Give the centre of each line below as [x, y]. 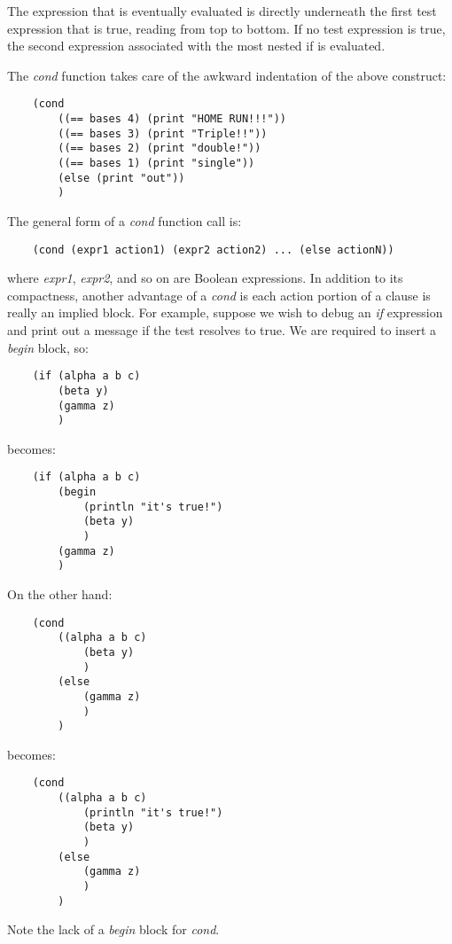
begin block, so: [48, 347]
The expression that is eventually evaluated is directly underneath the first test [222, 11]
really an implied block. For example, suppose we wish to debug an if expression [225, 312]
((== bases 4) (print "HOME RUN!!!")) [172, 119]
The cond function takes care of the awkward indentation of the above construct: [227, 75]
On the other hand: [60, 594]
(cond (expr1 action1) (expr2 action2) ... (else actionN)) [213, 250]
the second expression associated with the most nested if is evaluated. [196, 46]
